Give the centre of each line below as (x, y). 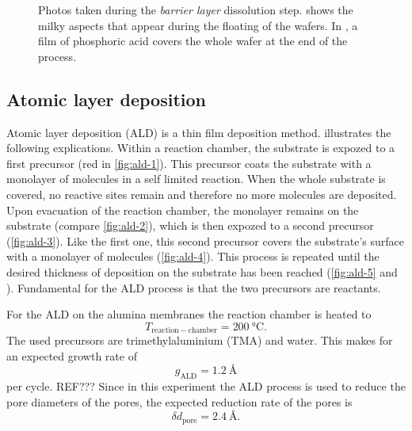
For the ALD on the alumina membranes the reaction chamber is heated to (189, 314)
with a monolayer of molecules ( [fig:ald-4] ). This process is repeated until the (193, 256)
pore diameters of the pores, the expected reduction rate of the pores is (179, 401)
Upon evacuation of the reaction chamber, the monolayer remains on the (183, 210)
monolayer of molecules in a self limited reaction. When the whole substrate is (196, 179)
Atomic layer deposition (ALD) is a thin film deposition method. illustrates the (199, 132)
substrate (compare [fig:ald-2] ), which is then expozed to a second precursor (190, 225)
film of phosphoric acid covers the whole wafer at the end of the (193, 41)
